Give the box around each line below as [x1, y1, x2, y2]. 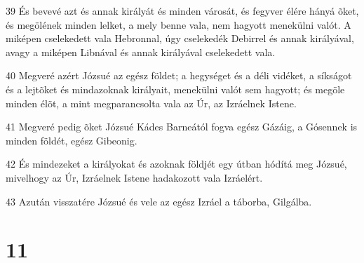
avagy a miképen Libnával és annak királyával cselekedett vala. [6, 44, 276, 59]
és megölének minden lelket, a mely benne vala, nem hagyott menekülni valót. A [6, 17, 351, 32]
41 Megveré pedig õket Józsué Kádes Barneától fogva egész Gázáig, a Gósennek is [6, 119, 358, 134]
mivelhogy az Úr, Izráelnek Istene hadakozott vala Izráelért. [6, 170, 263, 184]
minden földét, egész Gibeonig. [6, 133, 137, 147]
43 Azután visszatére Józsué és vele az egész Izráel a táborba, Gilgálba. [6, 194, 312, 208]
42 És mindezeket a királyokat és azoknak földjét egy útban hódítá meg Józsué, [6, 156, 347, 171]
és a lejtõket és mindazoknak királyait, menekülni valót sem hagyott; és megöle [6, 81, 345, 96]
